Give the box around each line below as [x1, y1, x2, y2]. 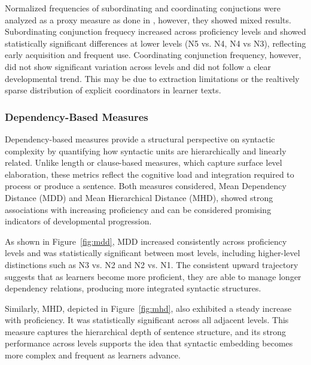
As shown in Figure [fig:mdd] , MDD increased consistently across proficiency [5, 235, 287, 247]
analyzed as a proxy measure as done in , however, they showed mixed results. [5, 13, 291, 26]
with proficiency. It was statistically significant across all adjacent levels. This [5, 314, 289, 326]
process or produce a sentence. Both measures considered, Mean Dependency [5, 180, 286, 192]
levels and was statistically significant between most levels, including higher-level [5, 247, 300, 259]
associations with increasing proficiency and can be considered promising [5, 203, 272, 215]
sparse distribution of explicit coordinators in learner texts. [5, 84, 221, 96]
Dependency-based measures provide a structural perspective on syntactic [5, 132, 275, 145]
